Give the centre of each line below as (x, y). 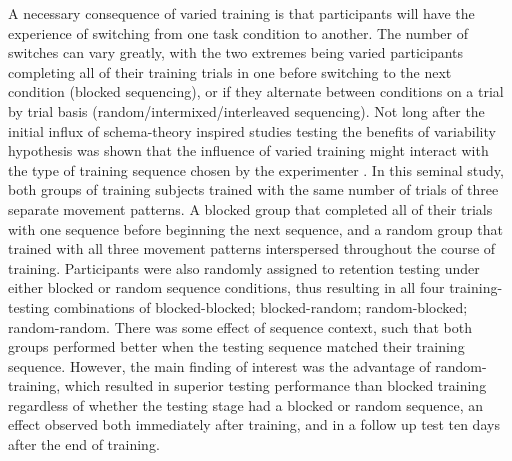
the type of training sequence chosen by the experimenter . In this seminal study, (256, 169)
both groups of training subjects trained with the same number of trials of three (253, 189)
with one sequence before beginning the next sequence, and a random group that (255, 228)
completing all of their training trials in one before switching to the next (230, 71)
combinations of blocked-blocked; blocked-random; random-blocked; (260, 306)
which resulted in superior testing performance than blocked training (275, 385)
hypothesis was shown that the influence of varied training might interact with (248, 150)
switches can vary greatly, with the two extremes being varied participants (236, 52)
